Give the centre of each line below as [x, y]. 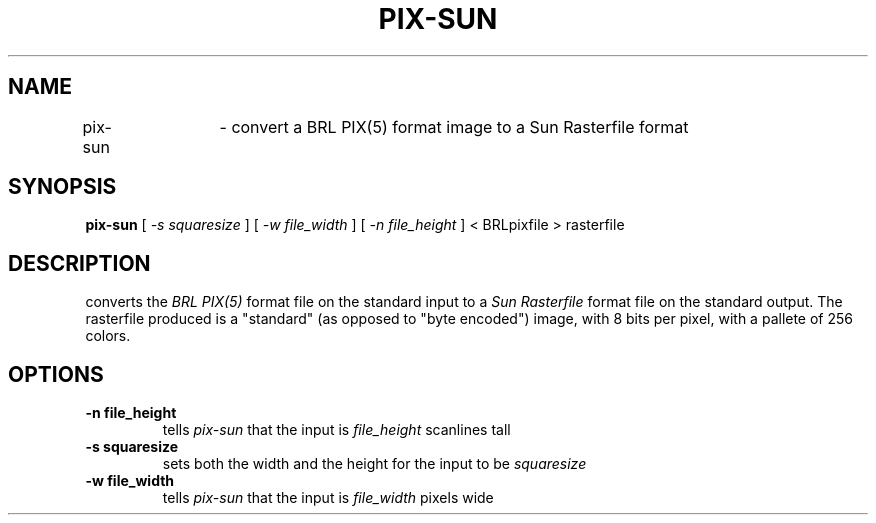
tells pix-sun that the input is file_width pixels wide [328, 498]
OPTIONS [56, 374]
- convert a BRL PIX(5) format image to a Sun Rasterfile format [454, 126]
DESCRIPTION [79, 263]
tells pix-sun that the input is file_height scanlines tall [336, 430]
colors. [108, 336]
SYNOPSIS [62, 187]
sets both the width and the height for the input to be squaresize [374, 464]
